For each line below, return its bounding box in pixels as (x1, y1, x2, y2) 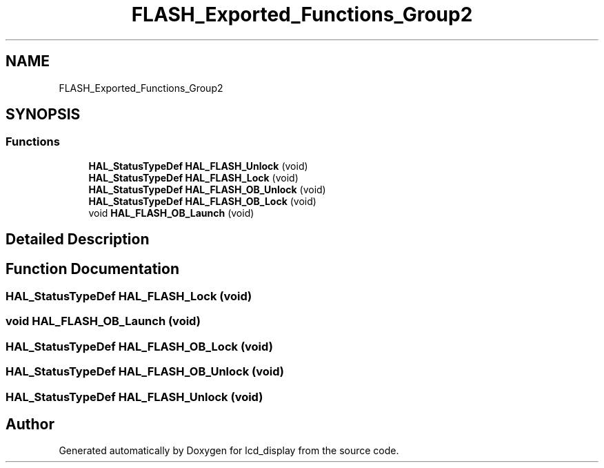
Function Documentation (6, 260, 179, 277)
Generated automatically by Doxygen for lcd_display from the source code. (59, 445, 399, 457)
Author (6, 416, 54, 433)
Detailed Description (6, 231, 150, 248)
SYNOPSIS (6, 106, 81, 124)
